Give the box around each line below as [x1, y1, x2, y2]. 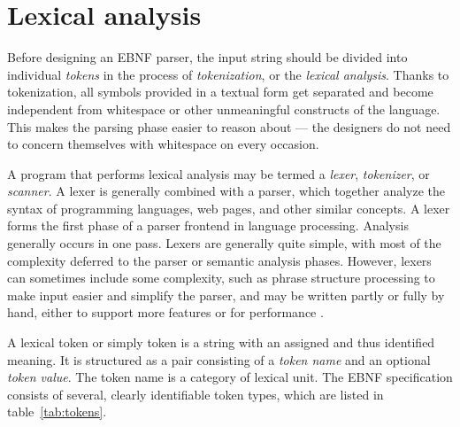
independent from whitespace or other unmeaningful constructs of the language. [7, 99, 441, 118]
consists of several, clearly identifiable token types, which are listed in [7, 384, 384, 403]
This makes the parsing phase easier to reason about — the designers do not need [7, 117, 451, 136]
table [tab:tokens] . [7, 402, 107, 421]
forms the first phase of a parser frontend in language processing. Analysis [7, 216, 409, 235]
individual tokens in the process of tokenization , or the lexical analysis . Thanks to [7, 65, 449, 83]
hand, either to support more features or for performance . [7, 303, 324, 322]
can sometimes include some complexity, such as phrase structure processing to [7, 268, 435, 287]
